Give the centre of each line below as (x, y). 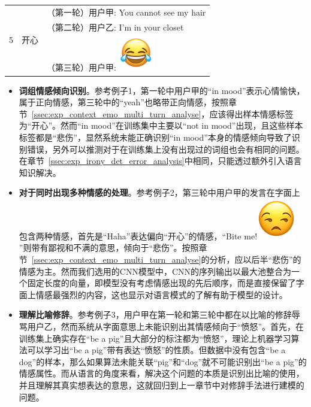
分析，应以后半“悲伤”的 (255, 259)
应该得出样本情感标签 (251, 113)
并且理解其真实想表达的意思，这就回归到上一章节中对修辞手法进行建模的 (161, 385)
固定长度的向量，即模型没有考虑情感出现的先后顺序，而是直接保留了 (161, 283)
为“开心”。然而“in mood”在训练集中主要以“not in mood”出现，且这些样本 (161, 125)
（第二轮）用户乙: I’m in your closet (115, 27)
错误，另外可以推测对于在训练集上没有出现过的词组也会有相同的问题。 (166, 149)
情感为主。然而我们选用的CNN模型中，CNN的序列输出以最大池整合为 (155, 271)
